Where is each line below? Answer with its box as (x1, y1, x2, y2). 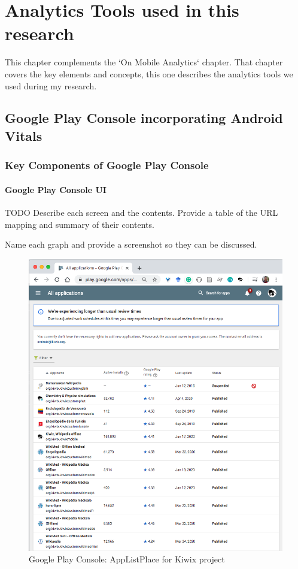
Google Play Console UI (5, 183, 107, 195)
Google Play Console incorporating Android (5, 109, 283, 127)
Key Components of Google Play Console (5, 158, 209, 173)
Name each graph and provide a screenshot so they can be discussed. (5, 238, 257, 251)
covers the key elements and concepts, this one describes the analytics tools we (5, 67, 293, 80)
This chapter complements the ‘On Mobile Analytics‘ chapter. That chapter (5, 56, 283, 68)
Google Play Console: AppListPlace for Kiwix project (29, 553, 225, 565)
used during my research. (5, 79, 97, 92)
